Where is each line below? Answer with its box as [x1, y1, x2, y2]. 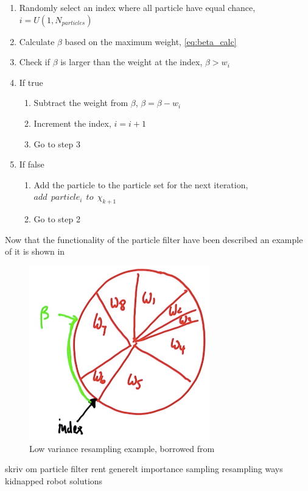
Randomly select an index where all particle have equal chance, [19, 1, 256, 13]
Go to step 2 [33, 213, 80, 225]
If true [19, 76, 43, 88]
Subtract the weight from [33, 96, 128, 109]
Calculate [19, 35, 55, 48]
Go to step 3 [33, 137, 80, 150]
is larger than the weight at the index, [60, 55, 203, 68]
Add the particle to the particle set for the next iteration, [33, 178, 248, 191]
